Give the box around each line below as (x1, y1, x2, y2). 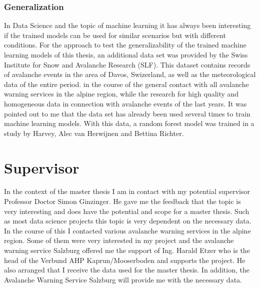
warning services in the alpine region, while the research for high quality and (4, 88, 239, 99)
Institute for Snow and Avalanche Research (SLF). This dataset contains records (4, 59, 250, 69)
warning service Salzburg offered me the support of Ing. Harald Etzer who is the (4, 245, 250, 255)
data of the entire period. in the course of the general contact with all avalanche (4, 78, 249, 89)
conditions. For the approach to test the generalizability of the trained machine (4, 39, 246, 50)
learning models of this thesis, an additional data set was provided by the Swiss (4, 49, 248, 59)
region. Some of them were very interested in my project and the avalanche (4, 235, 234, 245)
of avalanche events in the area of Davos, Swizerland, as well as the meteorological (4, 69, 256, 79)
